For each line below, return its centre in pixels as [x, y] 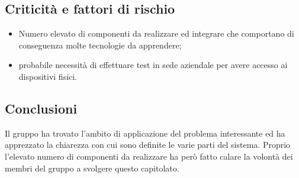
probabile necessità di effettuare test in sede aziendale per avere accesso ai [153, 65]
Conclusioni [41, 108]
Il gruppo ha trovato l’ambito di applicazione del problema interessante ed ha [145, 133]
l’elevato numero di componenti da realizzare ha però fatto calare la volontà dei [149, 156]
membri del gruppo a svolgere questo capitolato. [92, 168]
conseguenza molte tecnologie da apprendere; [100, 45]
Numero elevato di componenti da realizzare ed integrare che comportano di [156, 33]
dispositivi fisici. [48, 76]
